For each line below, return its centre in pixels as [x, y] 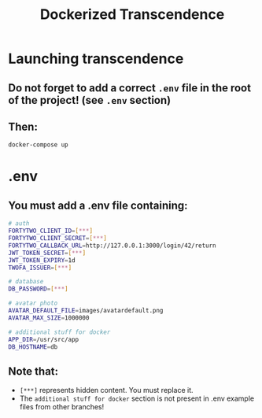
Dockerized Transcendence [132, 15]
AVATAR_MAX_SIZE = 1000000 [49, 318]
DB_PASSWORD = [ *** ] [38, 289]
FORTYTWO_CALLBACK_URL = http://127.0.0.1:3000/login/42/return [112, 246]
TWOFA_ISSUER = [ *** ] [40, 268]
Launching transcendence [96, 59]
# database [26, 282]
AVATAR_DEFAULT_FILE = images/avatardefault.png [86, 311]
